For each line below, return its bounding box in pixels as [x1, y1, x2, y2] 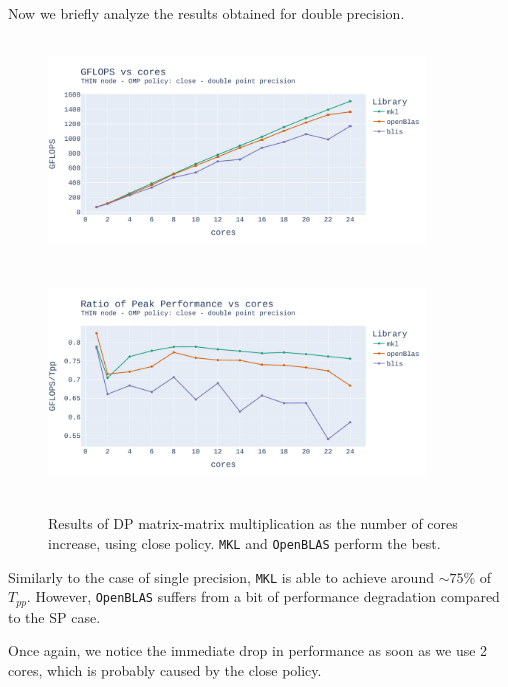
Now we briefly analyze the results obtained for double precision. [8, 3, 405, 23]
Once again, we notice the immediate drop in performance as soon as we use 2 [8, 640, 488, 661]
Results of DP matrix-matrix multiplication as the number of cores [48, 513, 458, 534]
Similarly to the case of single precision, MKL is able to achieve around [8, 566, 434, 587]
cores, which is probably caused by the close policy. [8, 659, 322, 680]
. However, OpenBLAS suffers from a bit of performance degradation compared [26, 586, 500, 607]
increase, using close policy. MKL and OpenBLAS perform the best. [48, 532, 441, 553]
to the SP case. [8, 606, 101, 627]
